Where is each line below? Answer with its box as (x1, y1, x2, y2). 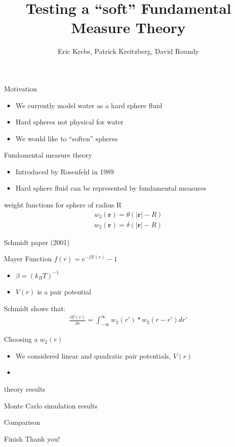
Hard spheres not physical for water (15, 117, 124, 127)
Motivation (4, 83, 37, 93)
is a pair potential (37, 286, 91, 296)
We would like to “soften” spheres (15, 133, 118, 143)
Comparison (4, 417, 40, 427)
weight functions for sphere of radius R (4, 200, 122, 210)
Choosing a (4, 334, 38, 344)
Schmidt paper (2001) (4, 237, 70, 247)
